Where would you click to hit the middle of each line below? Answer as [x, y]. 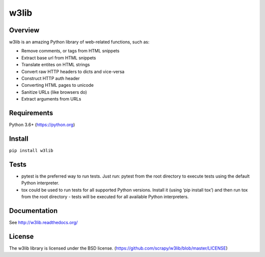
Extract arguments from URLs [51, 99]
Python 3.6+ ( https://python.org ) [42, 125]
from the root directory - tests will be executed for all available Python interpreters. [105, 197]
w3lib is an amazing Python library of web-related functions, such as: [79, 42]
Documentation [33, 211]
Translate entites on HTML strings [56, 65]
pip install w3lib [31, 150]
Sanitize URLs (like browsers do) [54, 92]
